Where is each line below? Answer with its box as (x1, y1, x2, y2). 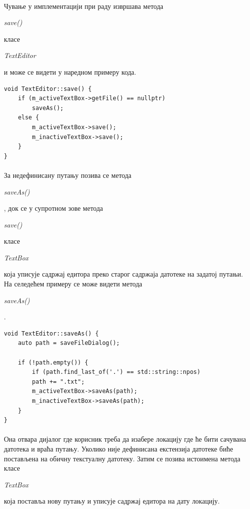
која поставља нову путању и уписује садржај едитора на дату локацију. (4, 496, 220, 506)
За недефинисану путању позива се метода (4, 170, 132, 180)
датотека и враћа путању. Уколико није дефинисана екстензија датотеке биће (4, 443, 233, 453)
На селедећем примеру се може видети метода (4, 279, 142, 289)
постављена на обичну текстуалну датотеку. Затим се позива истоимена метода (4, 453, 241, 463)
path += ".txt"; (32, 378, 85, 385)
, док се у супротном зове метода (4, 203, 103, 213)
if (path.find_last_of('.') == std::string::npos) (32, 368, 200, 376)
